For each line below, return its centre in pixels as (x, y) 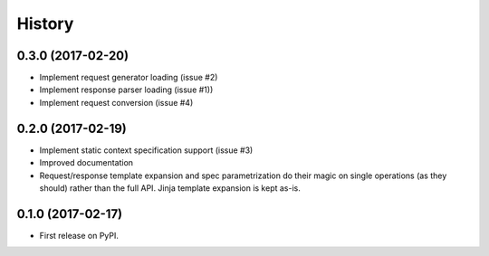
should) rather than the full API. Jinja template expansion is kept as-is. (170, 188)
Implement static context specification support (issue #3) (146, 150)
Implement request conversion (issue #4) (116, 102)
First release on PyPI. (79, 235)
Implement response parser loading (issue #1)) (126, 90)
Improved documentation (86, 163)
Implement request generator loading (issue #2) (129, 78)
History (45, 24)
